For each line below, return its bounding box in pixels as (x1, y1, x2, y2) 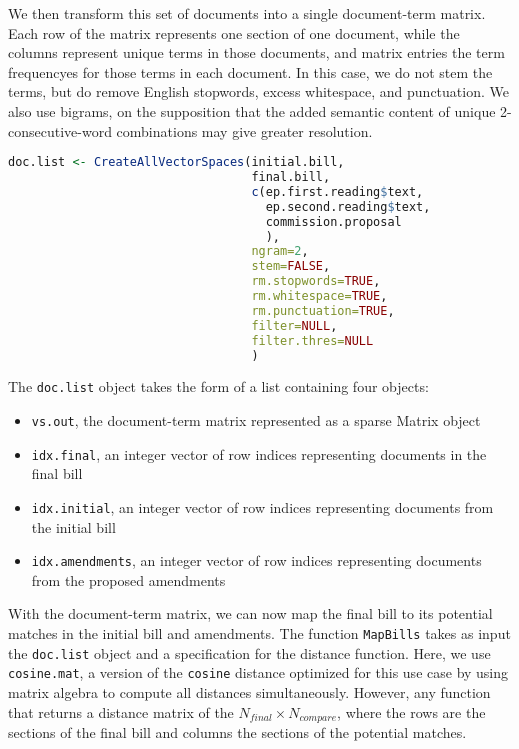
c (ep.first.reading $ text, (251, 184, 424, 199)
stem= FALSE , (251, 259, 331, 274)
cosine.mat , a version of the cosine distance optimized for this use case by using (8, 662, 509, 683)
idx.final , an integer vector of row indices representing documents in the (31, 443, 487, 464)
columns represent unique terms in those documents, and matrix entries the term (8, 42, 505, 63)
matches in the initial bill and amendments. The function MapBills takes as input (8, 623, 511, 644)
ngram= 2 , (251, 244, 309, 259)
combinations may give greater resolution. (116, 120, 373, 141)
